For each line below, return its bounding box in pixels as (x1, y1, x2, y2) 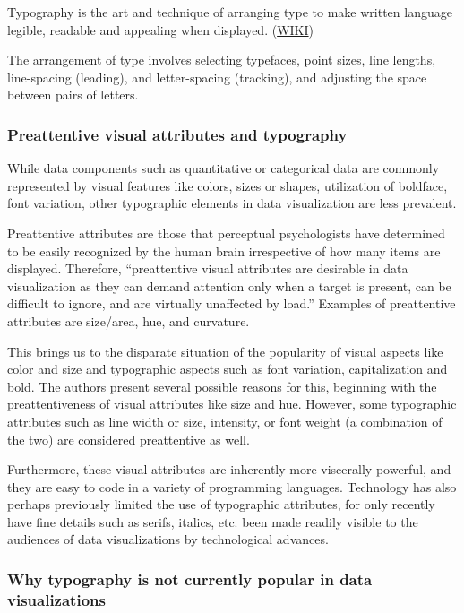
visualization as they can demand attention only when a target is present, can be (7, 276, 451, 295)
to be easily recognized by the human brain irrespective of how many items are (7, 241, 441, 260)
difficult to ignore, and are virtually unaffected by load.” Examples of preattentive (7, 294, 456, 313)
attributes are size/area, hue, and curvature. (7, 311, 250, 330)
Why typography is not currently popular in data (7, 567, 373, 590)
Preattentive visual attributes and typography (7, 123, 348, 145)
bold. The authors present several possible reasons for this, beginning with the (7, 376, 437, 395)
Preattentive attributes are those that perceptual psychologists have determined (7, 223, 445, 242)
